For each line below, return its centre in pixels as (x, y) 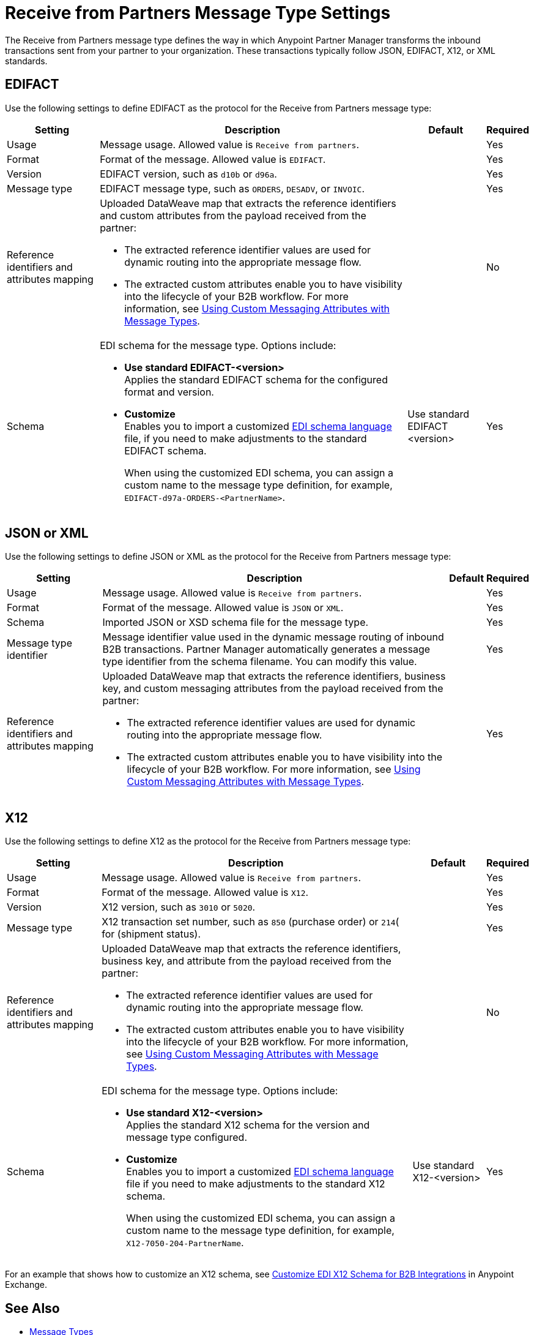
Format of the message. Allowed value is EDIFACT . (213, 159)
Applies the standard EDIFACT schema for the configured (256, 379)
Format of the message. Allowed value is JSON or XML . (223, 608)
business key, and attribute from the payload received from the (247, 961)
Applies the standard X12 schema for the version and (248, 1125)
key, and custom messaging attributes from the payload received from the (273, 689)
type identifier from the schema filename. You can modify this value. (260, 662)
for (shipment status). (151, 934)
